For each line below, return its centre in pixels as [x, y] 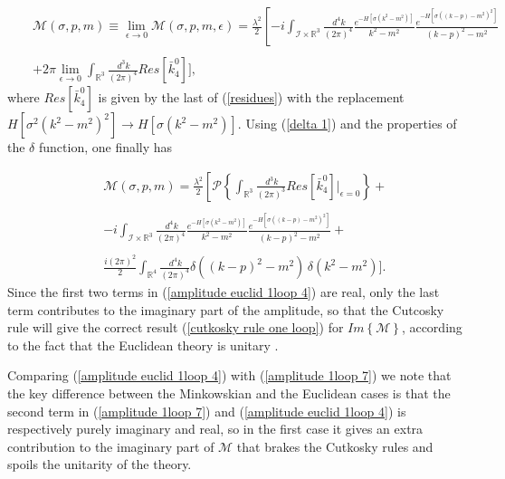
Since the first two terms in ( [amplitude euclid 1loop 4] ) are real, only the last [224, 292]
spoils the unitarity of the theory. [100, 464]
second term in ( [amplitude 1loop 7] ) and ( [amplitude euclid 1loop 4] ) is [207, 411]
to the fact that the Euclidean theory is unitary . [143, 345]
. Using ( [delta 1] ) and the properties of [347, 124]
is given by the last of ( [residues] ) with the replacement [251, 97]
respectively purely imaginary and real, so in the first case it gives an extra [215, 429]
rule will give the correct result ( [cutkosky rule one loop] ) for [176, 327]
